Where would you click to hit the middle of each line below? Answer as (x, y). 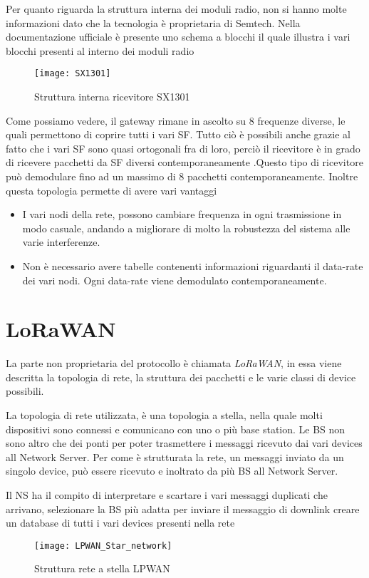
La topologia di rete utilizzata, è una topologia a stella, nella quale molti (164, 415)
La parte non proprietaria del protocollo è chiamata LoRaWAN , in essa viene (174, 363)
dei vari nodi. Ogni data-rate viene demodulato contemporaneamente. (175, 280)
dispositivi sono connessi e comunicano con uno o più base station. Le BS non (176, 429)
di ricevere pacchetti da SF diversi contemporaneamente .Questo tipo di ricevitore (184, 162)
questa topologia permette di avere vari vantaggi (111, 190)
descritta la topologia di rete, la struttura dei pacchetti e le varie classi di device (181, 377)
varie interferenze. (61, 242)
